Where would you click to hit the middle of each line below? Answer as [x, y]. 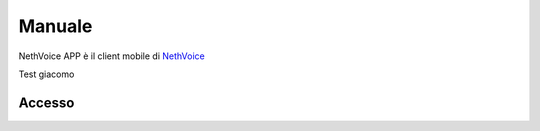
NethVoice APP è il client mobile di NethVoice [111, 56]
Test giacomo [46, 74]
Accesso [46, 102]
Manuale [55, 26]
